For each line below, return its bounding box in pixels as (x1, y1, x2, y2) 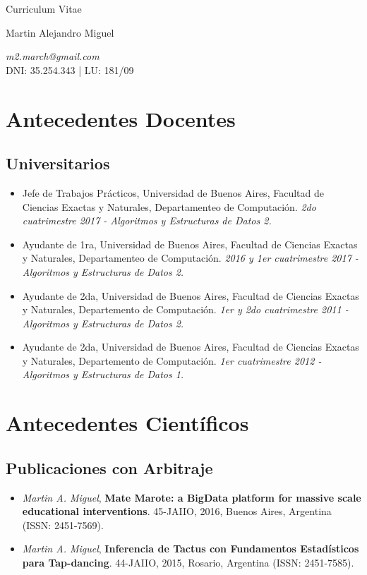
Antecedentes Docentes (6, 104, 236, 133)
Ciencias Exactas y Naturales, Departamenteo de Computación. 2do (22, 199, 316, 214)
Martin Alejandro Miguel (6, 25, 114, 40)
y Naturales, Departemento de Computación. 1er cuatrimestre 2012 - (22, 353, 322, 368)
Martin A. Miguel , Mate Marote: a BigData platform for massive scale (22, 490, 361, 504)
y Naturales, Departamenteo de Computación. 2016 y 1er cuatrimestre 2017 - (22, 250, 359, 265)
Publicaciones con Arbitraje (6, 456, 213, 478)
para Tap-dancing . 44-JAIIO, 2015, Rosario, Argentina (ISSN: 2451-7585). (22, 555, 354, 570)
